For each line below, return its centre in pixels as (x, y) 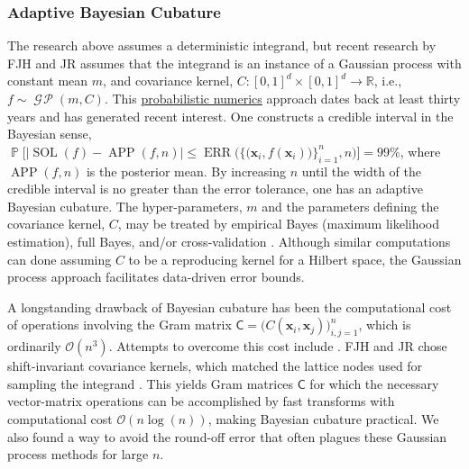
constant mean (48, 81)
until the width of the (361, 171)
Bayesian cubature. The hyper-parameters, (125, 206)
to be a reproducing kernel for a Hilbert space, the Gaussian (295, 259)
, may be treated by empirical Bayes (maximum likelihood (279, 224)
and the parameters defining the (350, 206)
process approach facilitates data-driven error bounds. (156, 277)
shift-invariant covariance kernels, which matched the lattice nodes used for (215, 366)
